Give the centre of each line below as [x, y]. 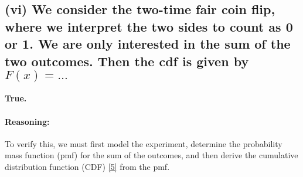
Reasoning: [27, 121]
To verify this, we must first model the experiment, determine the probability [144, 143]
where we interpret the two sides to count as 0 [149, 26]
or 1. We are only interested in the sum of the [148, 44]
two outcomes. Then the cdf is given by [127, 61]
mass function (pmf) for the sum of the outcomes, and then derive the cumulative [151, 155]
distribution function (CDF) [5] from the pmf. [87, 166]
